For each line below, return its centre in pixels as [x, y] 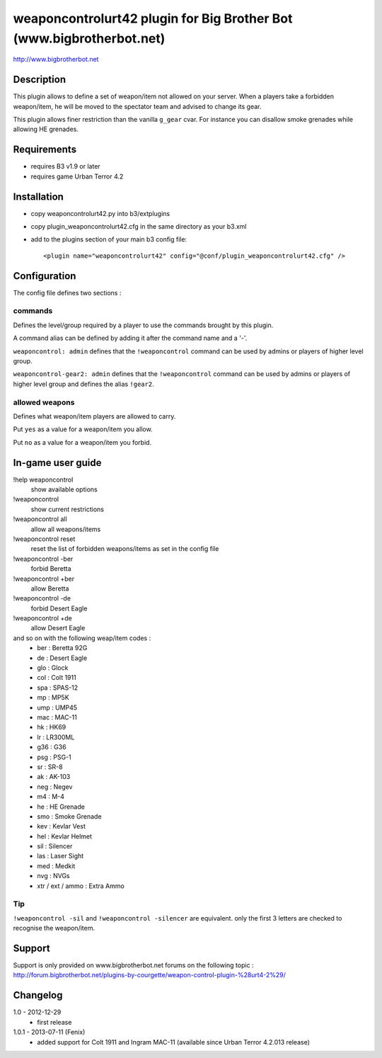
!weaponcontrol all [40, 519]
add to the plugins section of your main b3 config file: [109, 239]
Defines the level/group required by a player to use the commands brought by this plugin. [143, 325]
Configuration [45, 276]
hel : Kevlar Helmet [64, 836]
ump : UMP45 [57, 707]
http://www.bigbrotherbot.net [56, 59]
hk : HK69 [52, 727]
